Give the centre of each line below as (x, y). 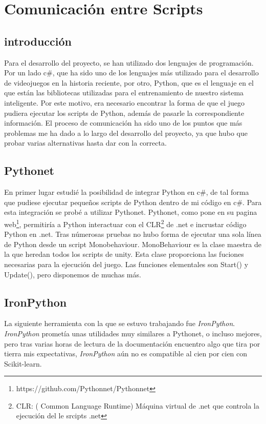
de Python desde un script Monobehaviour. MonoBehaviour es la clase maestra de (133, 244)
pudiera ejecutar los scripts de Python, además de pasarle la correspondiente (124, 113)
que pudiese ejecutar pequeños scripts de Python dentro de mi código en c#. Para (133, 202)
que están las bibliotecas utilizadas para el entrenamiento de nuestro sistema (124, 93)
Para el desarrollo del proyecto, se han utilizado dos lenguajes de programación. (129, 62)
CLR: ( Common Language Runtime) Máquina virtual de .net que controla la (138, 405)
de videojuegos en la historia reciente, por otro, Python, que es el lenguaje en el (129, 82)
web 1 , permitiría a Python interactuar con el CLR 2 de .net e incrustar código (125, 223)
